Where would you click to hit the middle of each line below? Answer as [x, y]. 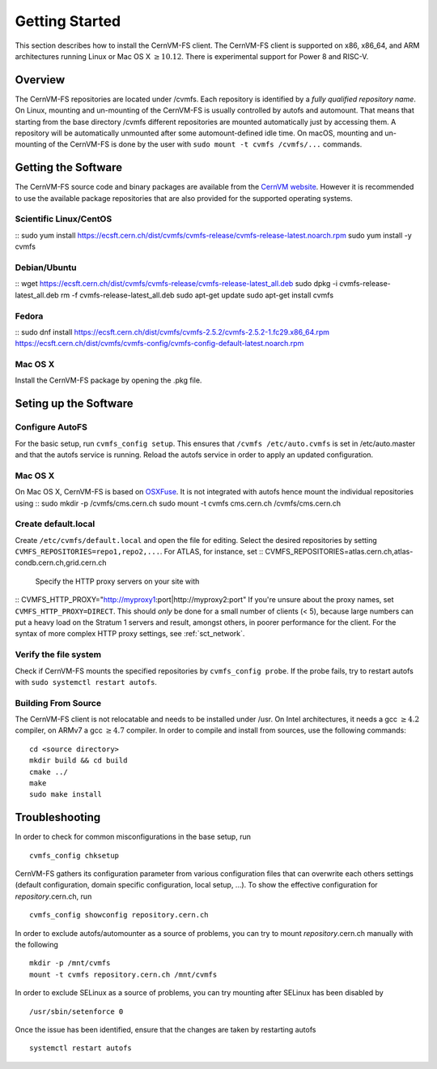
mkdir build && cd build [78, 761]
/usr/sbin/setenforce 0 [76, 1011]
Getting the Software [69, 167]
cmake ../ [49, 772]
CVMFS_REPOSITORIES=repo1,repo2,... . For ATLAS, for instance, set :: [139, 552]
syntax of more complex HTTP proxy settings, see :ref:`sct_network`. [130, 634]
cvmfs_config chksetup [74, 855]
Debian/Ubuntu [46, 267]
